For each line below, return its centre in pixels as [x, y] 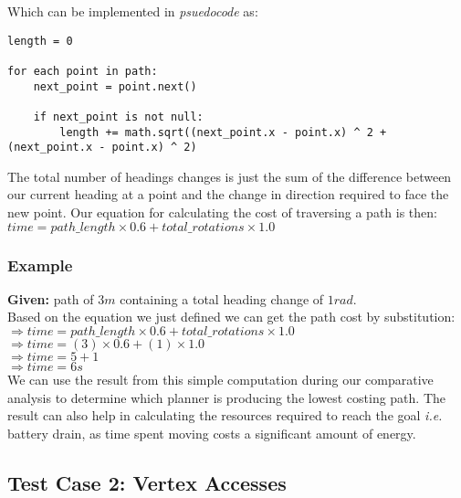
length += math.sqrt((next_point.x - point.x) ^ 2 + [223, 132]
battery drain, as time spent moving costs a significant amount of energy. [212, 433]
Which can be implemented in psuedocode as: [133, 11]
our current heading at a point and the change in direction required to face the [228, 194]
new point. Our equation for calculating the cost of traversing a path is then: [222, 212]
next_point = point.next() [115, 86]
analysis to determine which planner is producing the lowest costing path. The [227, 397]
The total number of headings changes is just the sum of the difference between [230, 176]
